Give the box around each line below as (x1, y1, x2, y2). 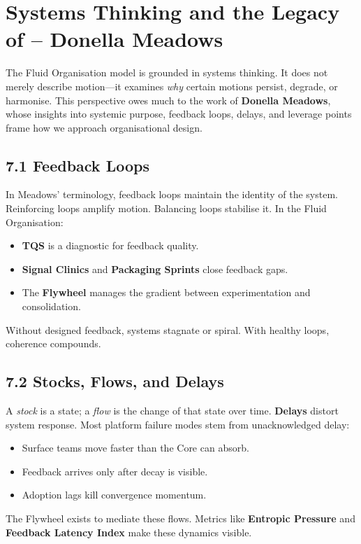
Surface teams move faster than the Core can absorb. (22, 440, 249, 455)
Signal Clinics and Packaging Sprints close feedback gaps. (22, 261, 288, 276)
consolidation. (22, 299, 81, 314)
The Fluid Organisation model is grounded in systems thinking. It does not (6, 65, 328, 80)
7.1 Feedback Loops (6, 154, 149, 176)
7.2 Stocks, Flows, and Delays (6, 370, 224, 392)
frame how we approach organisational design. (6, 120, 202, 134)
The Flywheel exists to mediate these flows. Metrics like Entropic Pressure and (6, 511, 355, 525)
